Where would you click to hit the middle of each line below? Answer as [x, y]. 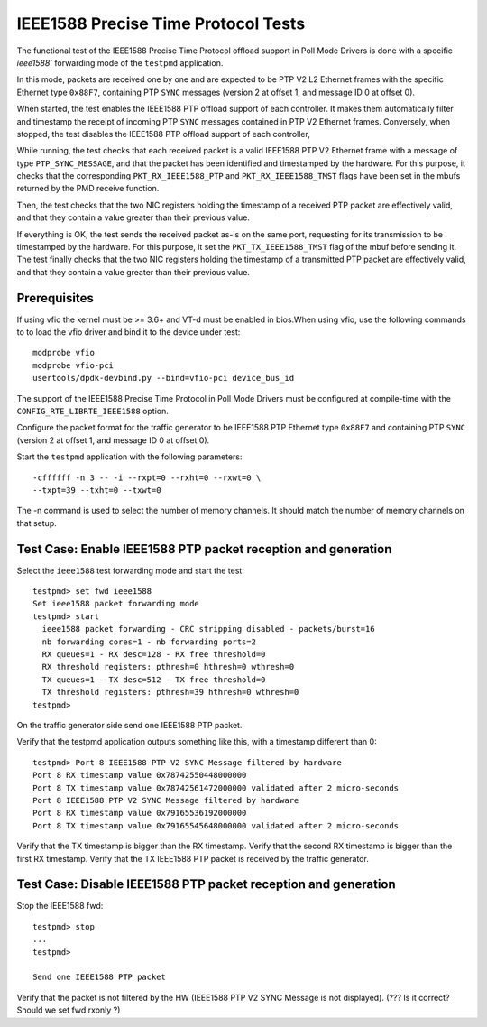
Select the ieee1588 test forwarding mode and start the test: [131, 570]
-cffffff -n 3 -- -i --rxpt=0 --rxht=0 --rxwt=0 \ [147, 477]
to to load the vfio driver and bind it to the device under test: [129, 332]
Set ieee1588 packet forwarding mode [116, 604]
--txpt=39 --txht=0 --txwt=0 [97, 490]
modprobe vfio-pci [74, 365]
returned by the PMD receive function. [88, 189]
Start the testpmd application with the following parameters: [129, 457]
